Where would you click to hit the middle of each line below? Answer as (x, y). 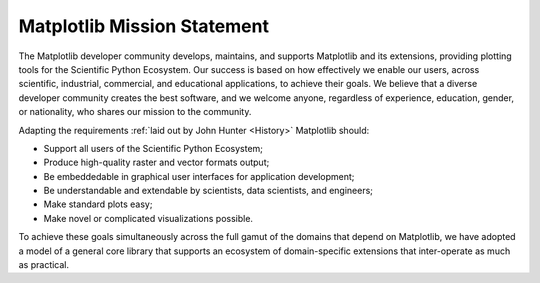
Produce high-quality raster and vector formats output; (156, 162)
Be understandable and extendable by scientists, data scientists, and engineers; (208, 191)
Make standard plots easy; (98, 204)
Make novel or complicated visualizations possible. (148, 218)
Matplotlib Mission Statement (144, 26)
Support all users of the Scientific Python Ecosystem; (153, 148)
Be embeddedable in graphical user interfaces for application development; (199, 176)
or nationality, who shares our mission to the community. (135, 112)
